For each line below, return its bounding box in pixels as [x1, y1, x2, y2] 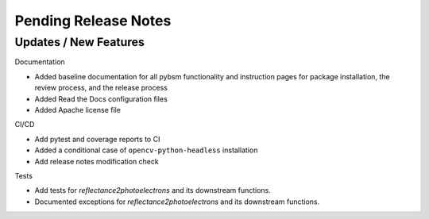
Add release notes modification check [34, 156, 159, 166]
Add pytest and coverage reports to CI [34, 134, 160, 144]
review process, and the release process [34, 83, 168, 93]
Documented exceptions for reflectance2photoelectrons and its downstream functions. [34, 197, 320, 206]
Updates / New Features [14, 35, 145, 49]
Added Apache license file [34, 105, 121, 114]
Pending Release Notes [14, 12, 172, 29]
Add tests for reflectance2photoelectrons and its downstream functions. [34, 186, 272, 195]
